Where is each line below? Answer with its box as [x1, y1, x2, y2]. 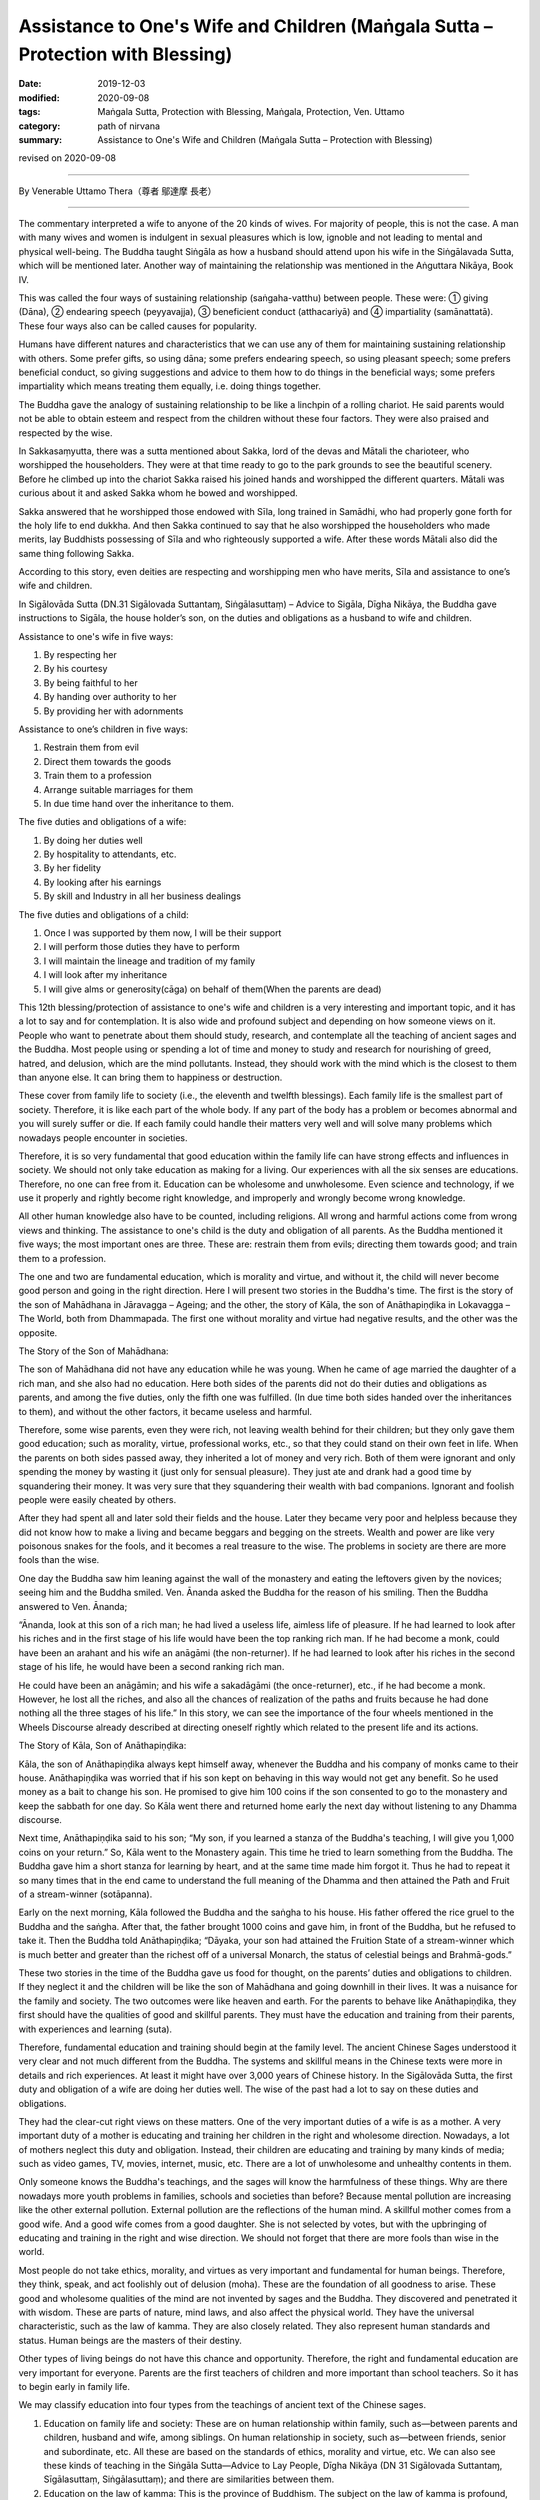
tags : [18, 106, 41, 118]
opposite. [18, 1326, 58, 1339]
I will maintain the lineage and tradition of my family [43, 955, 256, 967]
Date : [18, 78, 42, 90]
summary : [18, 133, 63, 145]
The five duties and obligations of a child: [18, 908, 189, 920]
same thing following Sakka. [18, 547, 135, 559]
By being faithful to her [43, 676, 139, 689]
